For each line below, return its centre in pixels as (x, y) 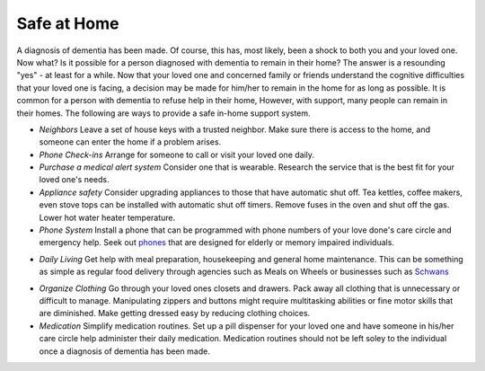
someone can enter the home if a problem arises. (130, 142)
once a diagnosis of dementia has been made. (124, 351)
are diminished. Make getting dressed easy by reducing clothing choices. (175, 314)
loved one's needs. (74, 180)
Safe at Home (68, 23)
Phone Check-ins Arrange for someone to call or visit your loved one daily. (176, 155)
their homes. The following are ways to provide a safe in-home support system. (163, 113)
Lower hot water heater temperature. (107, 217)
